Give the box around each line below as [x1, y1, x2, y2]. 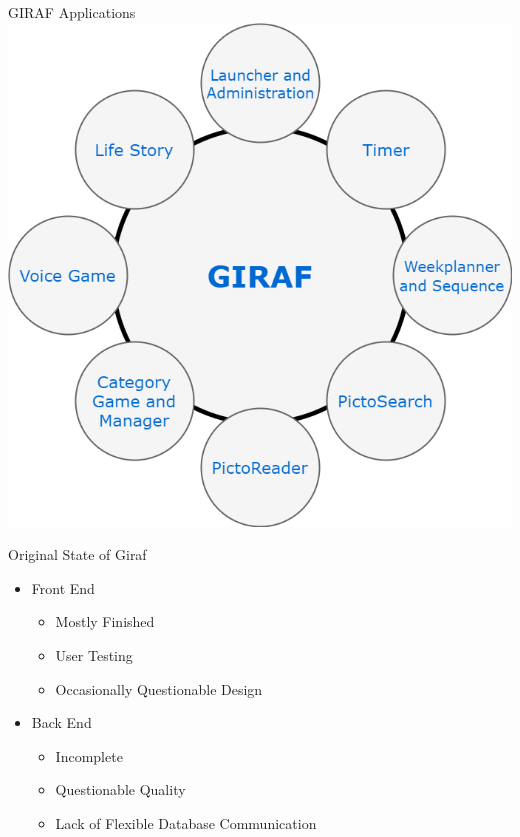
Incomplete [55, 745, 123, 766]
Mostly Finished [55, 611, 155, 632]
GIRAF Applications [8, 2, 136, 22]
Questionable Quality [55, 779, 186, 800]
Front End [31, 577, 95, 598]
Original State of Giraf [8, 544, 147, 565]
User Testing [55, 644, 133, 665]
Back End [31, 712, 92, 733]
